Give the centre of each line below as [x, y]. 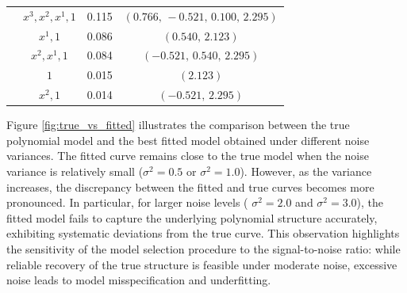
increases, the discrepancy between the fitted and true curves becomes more [190, 186]
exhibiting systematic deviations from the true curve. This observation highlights [203, 233]
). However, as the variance [306, 171]
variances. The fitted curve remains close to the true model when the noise [188, 156]
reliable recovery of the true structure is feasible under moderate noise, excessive [202, 264]
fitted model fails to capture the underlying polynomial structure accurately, [192, 217]
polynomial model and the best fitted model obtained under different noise [188, 140]
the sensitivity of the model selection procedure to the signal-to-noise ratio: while [203, 248]
